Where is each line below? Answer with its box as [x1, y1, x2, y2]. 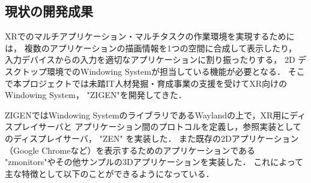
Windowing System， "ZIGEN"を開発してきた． [5, 89, 187, 101]
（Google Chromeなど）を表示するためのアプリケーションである [5, 144, 255, 156]
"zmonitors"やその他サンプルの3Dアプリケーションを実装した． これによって [5, 155, 304, 168]
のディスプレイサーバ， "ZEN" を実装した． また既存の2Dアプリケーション [5, 132, 299, 144]
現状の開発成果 [5, 2, 93, 20]
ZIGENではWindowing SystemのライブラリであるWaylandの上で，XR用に [5, 108, 290, 121]
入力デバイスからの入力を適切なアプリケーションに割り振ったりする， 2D [5, 53, 295, 66]
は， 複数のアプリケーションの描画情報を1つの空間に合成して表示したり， [5, 41, 297, 54]
